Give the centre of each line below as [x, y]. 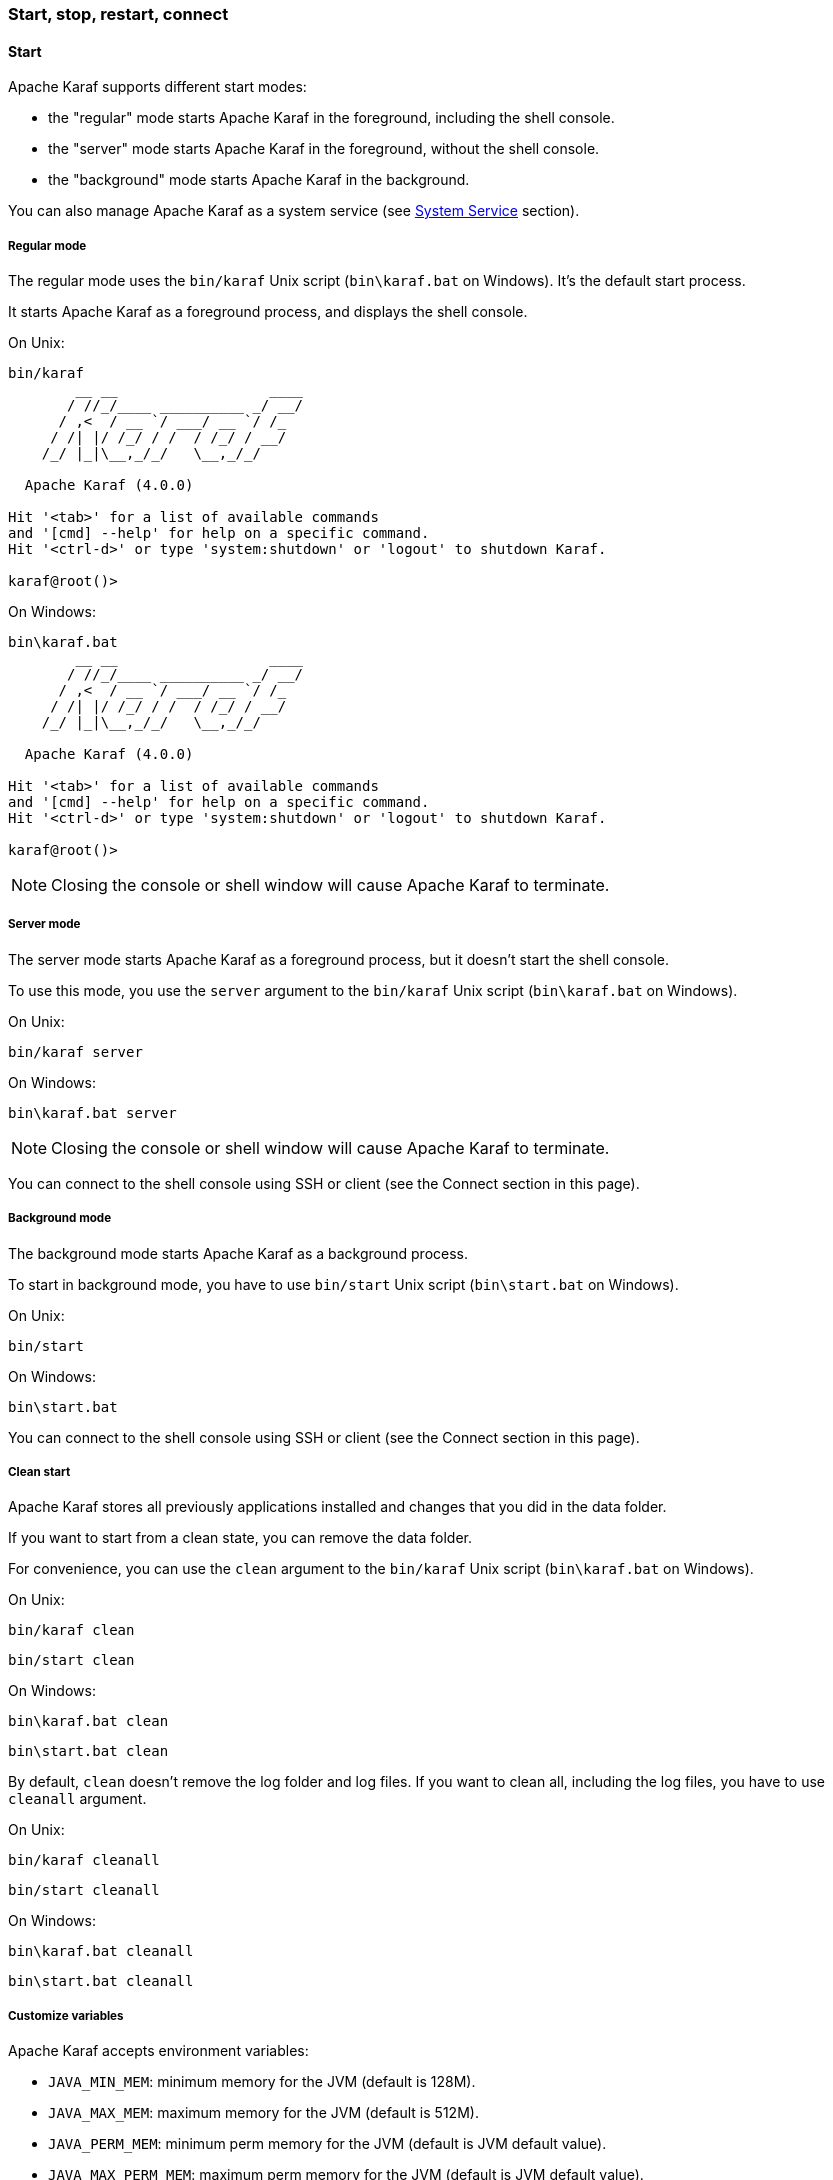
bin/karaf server [75, 1051]
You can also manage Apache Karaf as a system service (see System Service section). [294, 211]
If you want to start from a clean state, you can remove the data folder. [240, 1538]
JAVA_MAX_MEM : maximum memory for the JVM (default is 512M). [263, 2113]
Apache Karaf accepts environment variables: [158, 2051]
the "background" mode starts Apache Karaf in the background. [259, 180]
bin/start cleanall [84, 1890]
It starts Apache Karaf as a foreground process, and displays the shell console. [268, 311]
